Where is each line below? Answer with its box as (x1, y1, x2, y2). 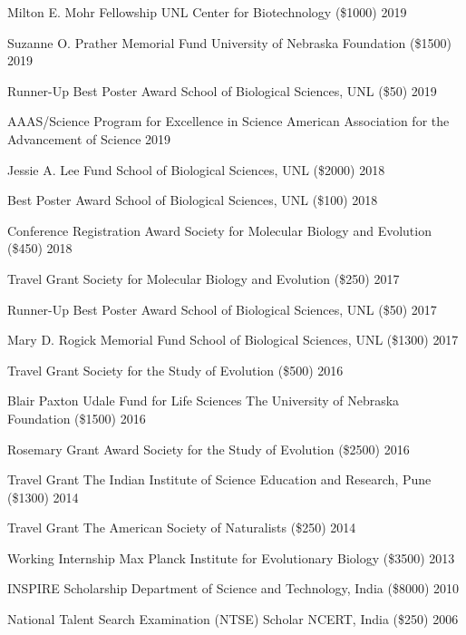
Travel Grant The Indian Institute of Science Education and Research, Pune (7, 470, 432, 489)
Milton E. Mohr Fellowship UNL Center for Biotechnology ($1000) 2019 (7, 3, 407, 21)
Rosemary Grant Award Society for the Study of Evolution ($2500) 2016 (7, 439, 410, 458)
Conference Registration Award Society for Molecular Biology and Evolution (7, 220, 432, 239)
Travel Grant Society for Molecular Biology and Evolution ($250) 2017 (7, 269, 400, 288)
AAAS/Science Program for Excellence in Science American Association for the (7, 112, 450, 131)
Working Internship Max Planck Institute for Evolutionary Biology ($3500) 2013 (7, 548, 455, 567)
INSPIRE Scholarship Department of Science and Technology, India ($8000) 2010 (7, 579, 459, 598)
